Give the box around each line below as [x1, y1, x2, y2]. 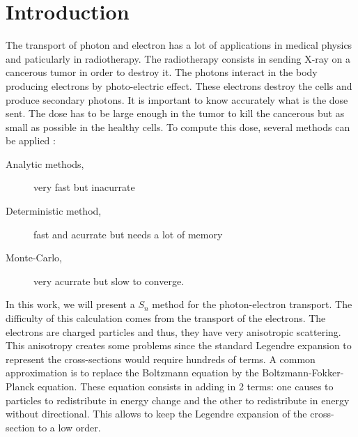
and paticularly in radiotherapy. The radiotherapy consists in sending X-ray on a [6, 51, 350, 66]
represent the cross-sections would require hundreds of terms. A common [6, 351, 316, 366]
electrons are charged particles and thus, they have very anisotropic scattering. [6, 324, 341, 339]
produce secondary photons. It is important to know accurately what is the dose [6, 92, 348, 107]
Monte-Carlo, [6, 250, 62, 265]
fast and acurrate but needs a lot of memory [33, 227, 223, 241]
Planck [6, 379, 35, 393]
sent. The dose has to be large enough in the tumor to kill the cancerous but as [6, 106, 345, 121]
